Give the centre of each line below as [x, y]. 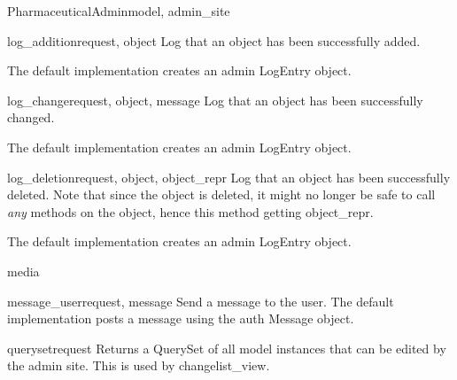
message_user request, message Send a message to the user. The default [201, 301]
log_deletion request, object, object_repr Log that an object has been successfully [229, 177]
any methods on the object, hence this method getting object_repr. [190, 211]
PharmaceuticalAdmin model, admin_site [119, 11]
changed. [31, 117]
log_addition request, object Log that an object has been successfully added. [214, 40]
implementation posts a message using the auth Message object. [181, 318]
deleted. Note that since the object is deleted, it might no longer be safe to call [221, 194]
